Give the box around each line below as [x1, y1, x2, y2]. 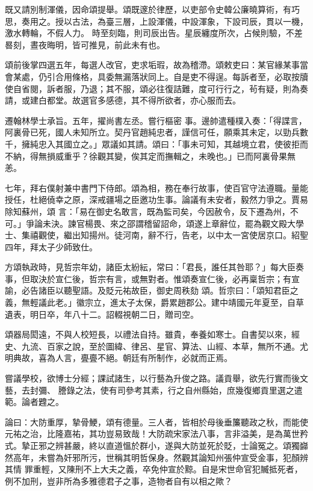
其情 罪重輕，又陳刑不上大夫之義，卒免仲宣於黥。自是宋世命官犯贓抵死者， [5, 463, 303, 475]
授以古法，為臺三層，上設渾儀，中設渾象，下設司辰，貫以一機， [55, 14, 308, 27]
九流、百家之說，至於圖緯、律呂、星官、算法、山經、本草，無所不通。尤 [21, 339, 308, 352]
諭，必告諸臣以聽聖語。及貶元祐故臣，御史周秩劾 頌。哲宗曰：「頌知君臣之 [5, 284, 299, 297]
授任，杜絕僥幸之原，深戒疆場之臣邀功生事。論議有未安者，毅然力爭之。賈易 [5, 193, 308, 206]
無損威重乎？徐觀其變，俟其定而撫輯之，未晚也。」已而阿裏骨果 [38, 149, 287, 162]
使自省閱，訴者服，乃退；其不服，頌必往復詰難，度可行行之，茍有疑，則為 [5, 82, 300, 94]
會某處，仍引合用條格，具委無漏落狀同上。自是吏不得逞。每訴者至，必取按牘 [5, 70, 308, 82]
